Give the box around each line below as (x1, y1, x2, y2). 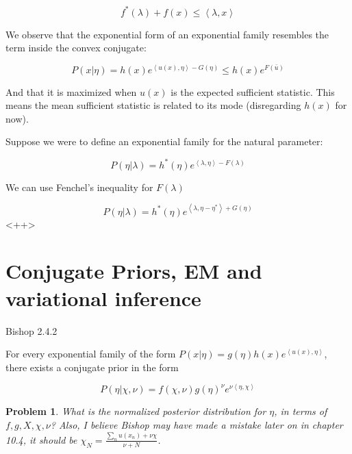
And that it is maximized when (5, 84, 137, 99)
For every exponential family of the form (5, 346, 176, 361)
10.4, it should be (5, 432, 77, 446)
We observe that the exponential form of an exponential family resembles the (5, 27, 329, 41)
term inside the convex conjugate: (5, 40, 147, 55)
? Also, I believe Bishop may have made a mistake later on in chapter (50, 417, 343, 431)
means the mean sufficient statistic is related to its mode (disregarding (5, 98, 301, 112)
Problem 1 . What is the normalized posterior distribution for (5, 404, 266, 418)
